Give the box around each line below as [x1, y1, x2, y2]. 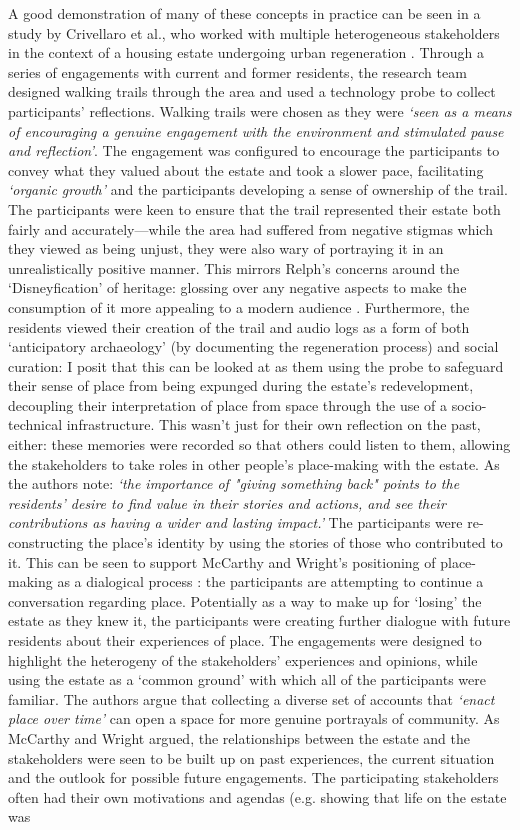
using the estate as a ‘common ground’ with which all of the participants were [8, 669, 486, 690]
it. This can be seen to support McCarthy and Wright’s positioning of [8, 551, 436, 572]
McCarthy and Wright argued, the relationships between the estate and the [8, 727, 471, 748]
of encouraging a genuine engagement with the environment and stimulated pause [8, 120, 504, 141]
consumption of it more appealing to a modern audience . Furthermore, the [8, 296, 470, 317]
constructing [8, 532, 84, 553]
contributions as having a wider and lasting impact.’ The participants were [8, 512, 463, 533]
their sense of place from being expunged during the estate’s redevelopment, [8, 375, 474, 396]
